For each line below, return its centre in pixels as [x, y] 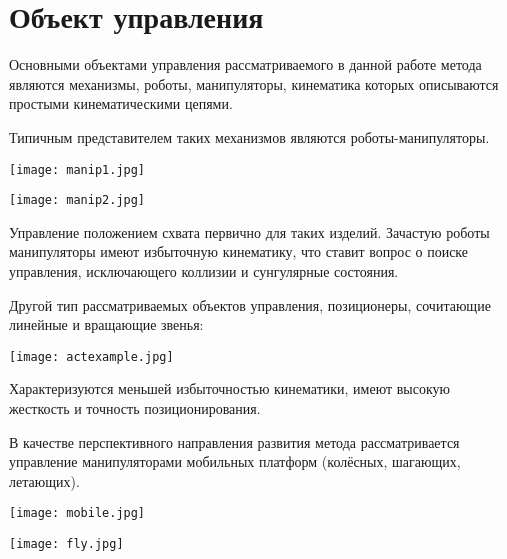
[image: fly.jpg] [66, 544]
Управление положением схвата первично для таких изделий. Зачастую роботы [249, 231]
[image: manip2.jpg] [77, 200]
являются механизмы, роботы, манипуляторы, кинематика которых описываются [254, 83]
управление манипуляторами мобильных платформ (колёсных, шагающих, [235, 461]
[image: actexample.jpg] [91, 356]
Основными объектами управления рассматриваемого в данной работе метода [245, 64]
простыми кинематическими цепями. [121, 103]
